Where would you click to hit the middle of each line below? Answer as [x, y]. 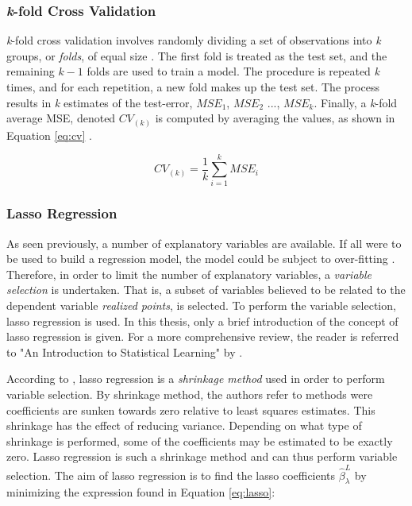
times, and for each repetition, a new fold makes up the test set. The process [193, 87]
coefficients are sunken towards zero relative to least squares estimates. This [191, 409]
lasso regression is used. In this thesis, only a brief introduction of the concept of [202, 321]
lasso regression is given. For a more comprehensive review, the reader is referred [203, 336]
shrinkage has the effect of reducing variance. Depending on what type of [184, 425]
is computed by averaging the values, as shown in [275, 118]
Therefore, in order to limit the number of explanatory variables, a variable [189, 274]
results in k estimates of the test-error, [100, 102]
